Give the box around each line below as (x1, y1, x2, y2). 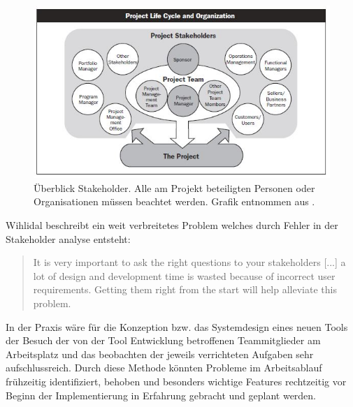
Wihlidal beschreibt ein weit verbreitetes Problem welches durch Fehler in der (6, 218, 338, 232)
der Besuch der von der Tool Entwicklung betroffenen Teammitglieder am (6, 333, 321, 348)
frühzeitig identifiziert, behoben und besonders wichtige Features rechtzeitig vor (6, 373, 347, 388)
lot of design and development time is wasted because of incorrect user (33, 268, 336, 283)
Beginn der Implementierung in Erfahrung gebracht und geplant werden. (6, 387, 317, 402)
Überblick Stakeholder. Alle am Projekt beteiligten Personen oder (34, 180, 315, 195)
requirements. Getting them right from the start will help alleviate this (33, 282, 337, 297)
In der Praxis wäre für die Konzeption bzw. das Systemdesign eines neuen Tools (6, 319, 348, 334)
